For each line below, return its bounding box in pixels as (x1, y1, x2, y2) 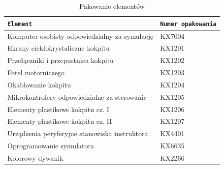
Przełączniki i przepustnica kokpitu (7, 55, 114, 65)
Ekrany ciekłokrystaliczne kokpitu (7, 43, 110, 53)
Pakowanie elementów (79, 1, 145, 11)
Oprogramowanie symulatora (7, 141, 94, 151)
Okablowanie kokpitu (7, 79, 71, 89)
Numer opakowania (160, 20, 217, 28)
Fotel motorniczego (7, 67, 65, 78)
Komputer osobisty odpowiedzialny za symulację (7, 30, 154, 41)
